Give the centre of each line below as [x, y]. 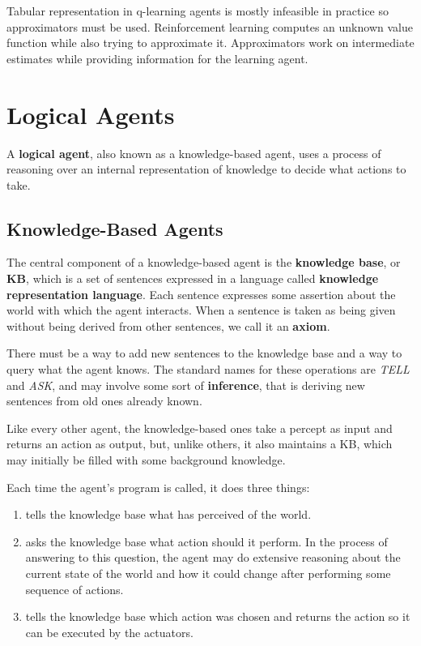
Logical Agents [91, 114]
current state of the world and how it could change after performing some [208, 573]
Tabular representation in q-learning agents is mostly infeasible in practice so [198, 11]
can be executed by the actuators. [109, 632]
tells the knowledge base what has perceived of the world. [168, 514]
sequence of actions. [74, 589]
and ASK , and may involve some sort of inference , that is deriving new [186, 385]
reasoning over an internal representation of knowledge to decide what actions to [206, 169]
